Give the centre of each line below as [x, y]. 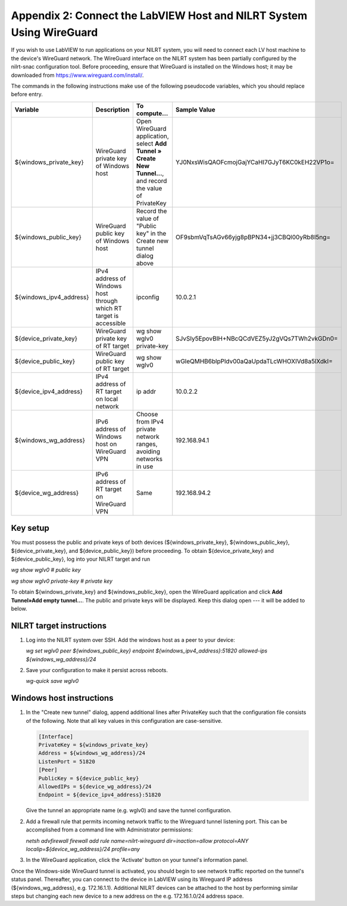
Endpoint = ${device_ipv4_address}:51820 [100, 795]
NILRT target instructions [59, 625]
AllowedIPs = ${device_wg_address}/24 [95, 787]
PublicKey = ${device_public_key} [89, 778]
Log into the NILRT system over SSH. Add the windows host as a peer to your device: [130, 640]
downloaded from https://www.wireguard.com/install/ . [77, 75]
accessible [111, 323]
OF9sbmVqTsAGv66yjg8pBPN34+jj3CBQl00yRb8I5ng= [253, 237]
